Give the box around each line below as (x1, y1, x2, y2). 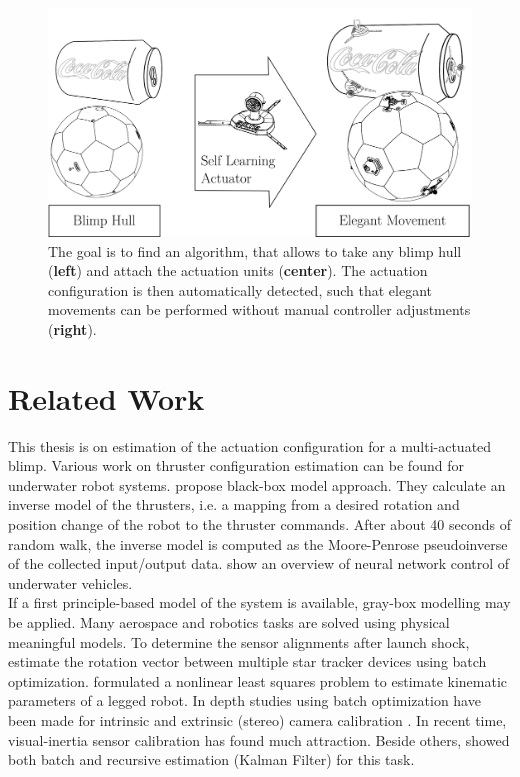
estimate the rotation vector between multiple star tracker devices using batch (8, 651, 487, 672)
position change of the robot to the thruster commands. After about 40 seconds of (8, 514, 511, 535)
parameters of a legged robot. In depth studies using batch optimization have (8, 690, 481, 711)
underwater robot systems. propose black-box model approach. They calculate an (8, 474, 506, 495)
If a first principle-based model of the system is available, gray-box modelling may (8, 592, 511, 613)
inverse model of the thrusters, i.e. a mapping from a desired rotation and (8, 494, 460, 515)
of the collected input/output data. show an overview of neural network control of (8, 553, 510, 574)
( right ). (48, 318, 97, 339)
